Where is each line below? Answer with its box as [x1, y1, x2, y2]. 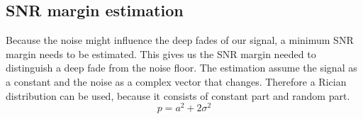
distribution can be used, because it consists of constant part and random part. [6, 88, 350, 103]
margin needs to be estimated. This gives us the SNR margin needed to [6, 46, 316, 61]
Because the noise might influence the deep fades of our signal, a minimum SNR [6, 33, 354, 47]
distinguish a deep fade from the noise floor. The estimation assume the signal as [6, 60, 357, 75]
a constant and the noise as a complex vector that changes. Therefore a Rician [6, 74, 347, 89]
